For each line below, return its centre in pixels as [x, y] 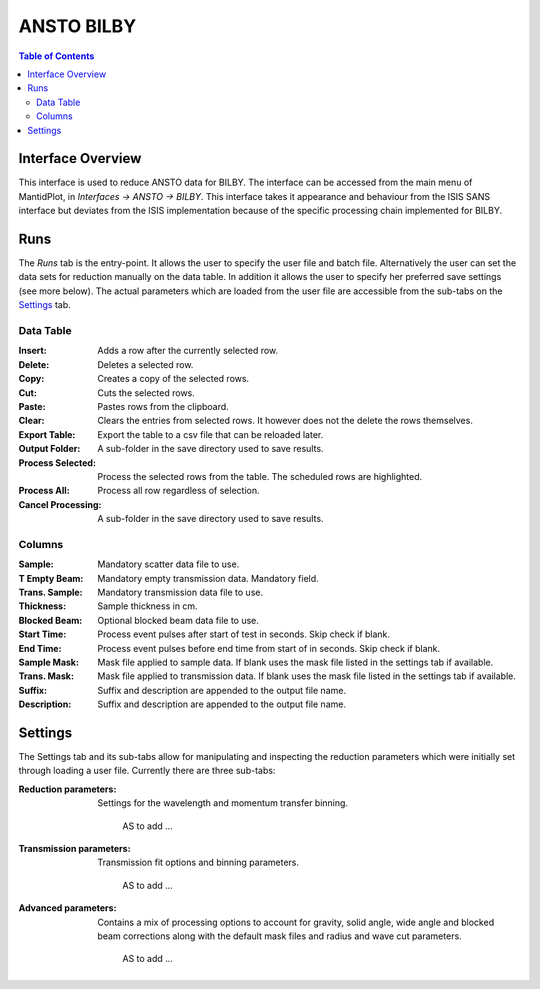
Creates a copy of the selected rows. [173, 379]
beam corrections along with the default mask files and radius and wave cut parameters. [279, 936]
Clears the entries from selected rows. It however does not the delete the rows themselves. [285, 421]
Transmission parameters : [74, 848]
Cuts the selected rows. [146, 392]
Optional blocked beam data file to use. [178, 620]
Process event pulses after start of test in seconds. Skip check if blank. [243, 634]
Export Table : [47, 434]
